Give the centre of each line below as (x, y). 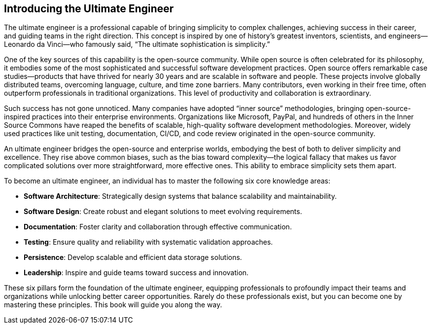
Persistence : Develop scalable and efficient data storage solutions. (133, 257)
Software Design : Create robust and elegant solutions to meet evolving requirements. (163, 212)
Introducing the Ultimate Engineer (89, 9)
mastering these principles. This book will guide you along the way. (113, 305)
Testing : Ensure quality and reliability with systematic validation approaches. (148, 242)
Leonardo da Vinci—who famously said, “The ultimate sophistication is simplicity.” (137, 44)
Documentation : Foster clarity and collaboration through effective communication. (158, 227)
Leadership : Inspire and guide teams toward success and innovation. (136, 273)
